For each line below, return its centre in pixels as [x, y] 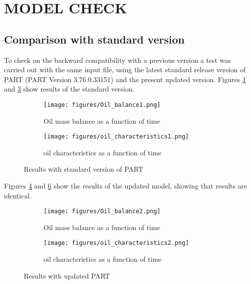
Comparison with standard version [94, 39]
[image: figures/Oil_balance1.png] [102, 105]
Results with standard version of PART [84, 169]
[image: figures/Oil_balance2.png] [102, 212]
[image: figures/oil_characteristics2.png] [116, 243]
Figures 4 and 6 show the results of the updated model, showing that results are [125, 186]
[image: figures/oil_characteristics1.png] [116, 137]
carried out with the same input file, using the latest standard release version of [125, 70]
